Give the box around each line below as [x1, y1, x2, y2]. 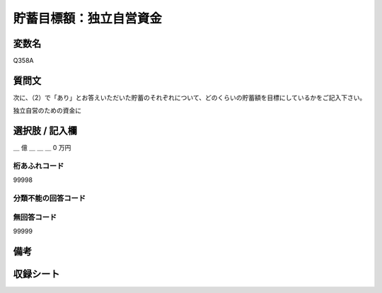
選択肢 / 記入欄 [13, 125, 78, 137]
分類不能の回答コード [13, 193, 86, 203]
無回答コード [13, 212, 57, 222]
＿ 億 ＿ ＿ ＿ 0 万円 [13, 144, 71, 152]
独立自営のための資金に [13, 106, 81, 115]
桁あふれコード [13, 161, 64, 171]
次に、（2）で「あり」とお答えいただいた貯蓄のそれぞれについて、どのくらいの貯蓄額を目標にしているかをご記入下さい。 [13, 93, 366, 102]
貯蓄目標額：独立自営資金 [13, 11, 163, 26]
